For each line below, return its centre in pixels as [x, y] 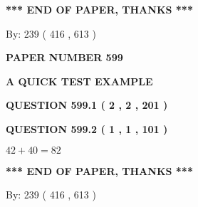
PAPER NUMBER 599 [64, 57]
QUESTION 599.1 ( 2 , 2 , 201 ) [87, 105]
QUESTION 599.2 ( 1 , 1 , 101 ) [87, 128]
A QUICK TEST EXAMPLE [79, 81]
